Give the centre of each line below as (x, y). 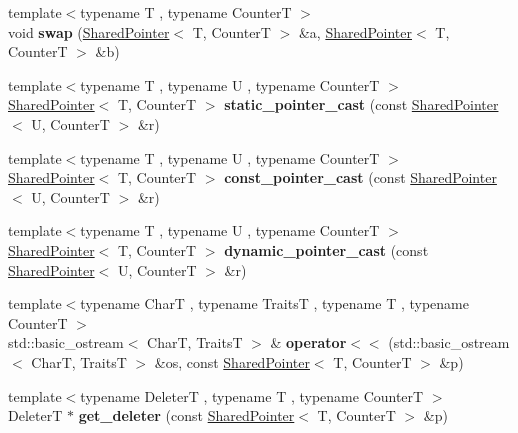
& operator (308, 342)
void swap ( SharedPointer (89, 31)
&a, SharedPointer (355, 31)
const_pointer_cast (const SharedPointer (360, 177)
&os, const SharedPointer (232, 361)
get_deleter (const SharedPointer (186, 415)
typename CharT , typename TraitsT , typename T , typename (274, 303)
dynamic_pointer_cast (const (326, 249)
